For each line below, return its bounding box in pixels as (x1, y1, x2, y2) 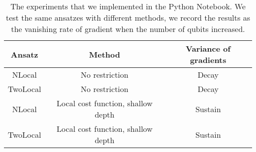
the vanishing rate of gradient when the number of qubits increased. (11, 23, 245, 34)
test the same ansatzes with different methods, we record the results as (6, 12, 250, 23)
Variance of (186, 43, 231, 54)
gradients (190, 54, 226, 65)
